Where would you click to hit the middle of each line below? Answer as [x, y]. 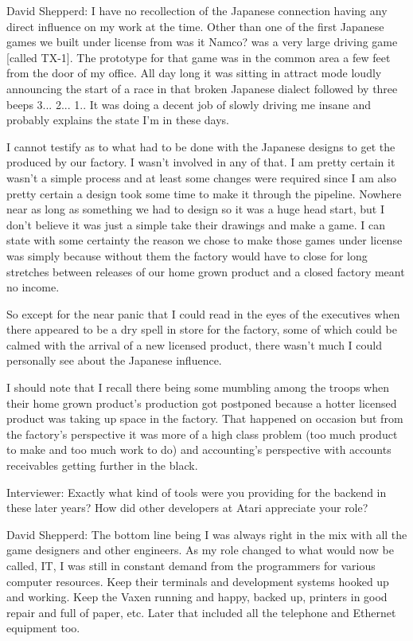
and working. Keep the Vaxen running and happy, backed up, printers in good [197, 597]
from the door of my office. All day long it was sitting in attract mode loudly [194, 73]
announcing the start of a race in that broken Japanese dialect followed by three [202, 88]
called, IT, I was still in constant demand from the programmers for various [191, 565]
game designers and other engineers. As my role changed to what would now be [200, 550]
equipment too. [43, 628]
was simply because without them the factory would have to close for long [187, 255]
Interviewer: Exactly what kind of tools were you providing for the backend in [197, 492]
